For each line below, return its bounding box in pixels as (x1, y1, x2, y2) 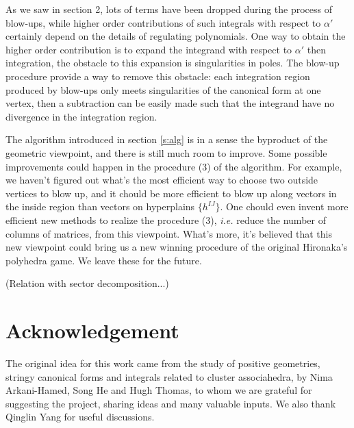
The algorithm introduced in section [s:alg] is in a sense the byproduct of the (5, 132, 328, 147)
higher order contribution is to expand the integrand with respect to (5, 42, 292, 56)
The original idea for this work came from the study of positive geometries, (5, 356, 320, 370)
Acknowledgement (5, 316, 179, 344)
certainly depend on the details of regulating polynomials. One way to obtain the (5, 29, 346, 43)
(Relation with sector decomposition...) (5, 276, 169, 290)
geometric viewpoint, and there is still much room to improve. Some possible (5, 145, 327, 160)
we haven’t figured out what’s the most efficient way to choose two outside (5, 173, 318, 187)
